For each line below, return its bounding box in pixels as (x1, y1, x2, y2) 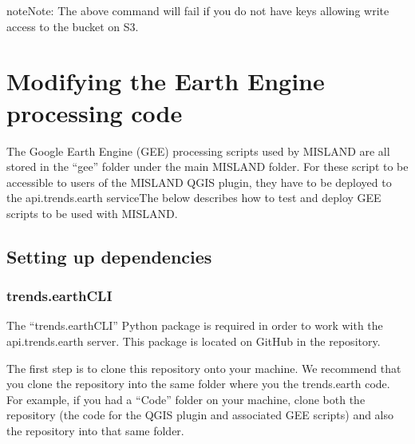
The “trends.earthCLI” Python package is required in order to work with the (6, 317, 383, 334)
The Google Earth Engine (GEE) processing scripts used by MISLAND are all (6, 142, 390, 159)
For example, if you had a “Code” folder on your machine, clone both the (6, 390, 366, 407)
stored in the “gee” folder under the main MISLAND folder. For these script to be (6, 158, 409, 175)
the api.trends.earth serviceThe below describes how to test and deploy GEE (6, 189, 381, 206)
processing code (6, 96, 183, 129)
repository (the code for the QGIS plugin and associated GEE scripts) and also (6, 406, 394, 423)
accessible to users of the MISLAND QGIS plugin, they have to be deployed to (6, 173, 392, 190)
